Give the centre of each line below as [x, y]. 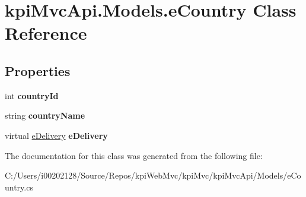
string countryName [45, 115]
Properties [38, 70]
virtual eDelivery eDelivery [56, 135]
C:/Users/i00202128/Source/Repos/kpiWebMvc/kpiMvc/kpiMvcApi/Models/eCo [153, 175]
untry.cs [19, 187]
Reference [46, 33]
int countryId [32, 95]
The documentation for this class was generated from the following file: [134, 155]
